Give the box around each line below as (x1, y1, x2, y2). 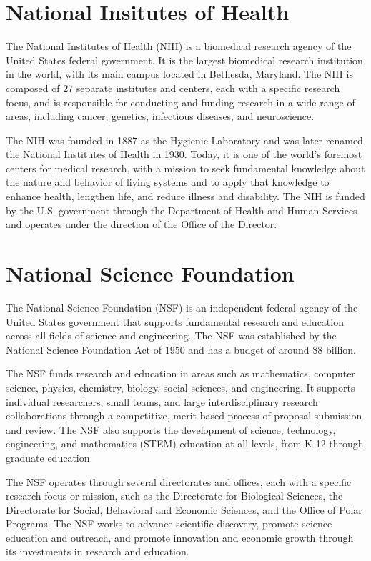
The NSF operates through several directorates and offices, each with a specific (6, 474, 352, 489)
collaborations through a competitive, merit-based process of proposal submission (6, 408, 362, 423)
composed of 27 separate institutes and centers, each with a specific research (6, 80, 340, 95)
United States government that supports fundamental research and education (6, 314, 344, 329)
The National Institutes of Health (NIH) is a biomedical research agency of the (6, 39, 352, 54)
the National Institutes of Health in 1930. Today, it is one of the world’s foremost (6, 147, 362, 162)
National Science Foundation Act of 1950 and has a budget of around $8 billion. (6, 342, 356, 357)
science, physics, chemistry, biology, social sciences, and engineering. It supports (6, 379, 355, 394)
